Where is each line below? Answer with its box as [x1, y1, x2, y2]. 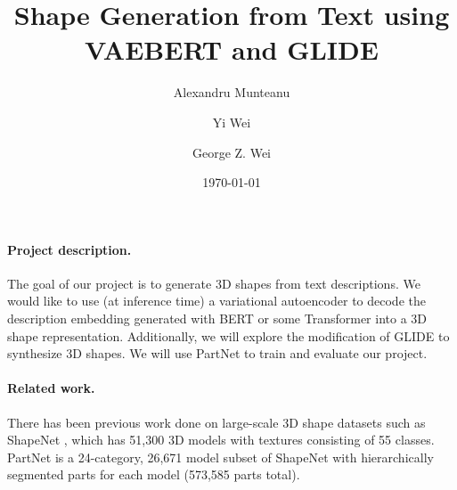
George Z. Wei [192, 143, 272, 161]
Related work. [7, 379, 95, 397]
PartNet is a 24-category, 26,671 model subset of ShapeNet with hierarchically [7, 447, 434, 466]
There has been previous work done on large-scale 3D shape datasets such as [7, 412, 426, 431]
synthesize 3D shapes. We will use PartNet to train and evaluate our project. [7, 344, 428, 363]
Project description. [7, 240, 132, 258]
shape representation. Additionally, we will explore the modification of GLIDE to [7, 326, 450, 345]
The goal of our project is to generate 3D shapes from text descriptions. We [7, 274, 420, 292]
